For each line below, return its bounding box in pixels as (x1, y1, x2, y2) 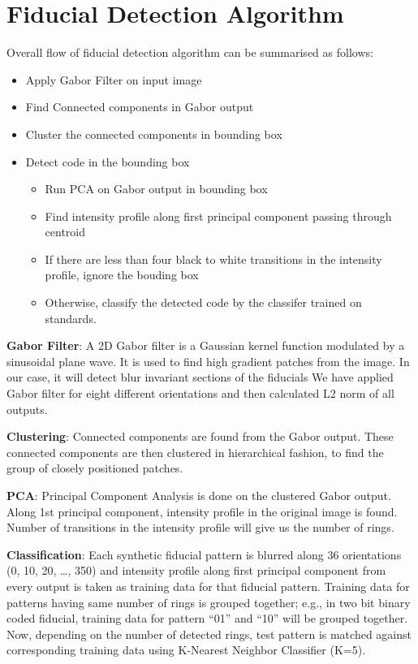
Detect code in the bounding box (25, 153, 190, 170)
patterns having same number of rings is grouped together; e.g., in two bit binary (6, 593, 411, 610)
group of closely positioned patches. (6, 459, 183, 476)
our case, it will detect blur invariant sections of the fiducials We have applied (6, 369, 394, 386)
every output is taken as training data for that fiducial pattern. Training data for (6, 577, 410, 594)
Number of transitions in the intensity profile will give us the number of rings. (6, 519, 394, 536)
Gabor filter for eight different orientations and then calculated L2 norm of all (6, 385, 394, 402)
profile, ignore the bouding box (45, 266, 199, 283)
